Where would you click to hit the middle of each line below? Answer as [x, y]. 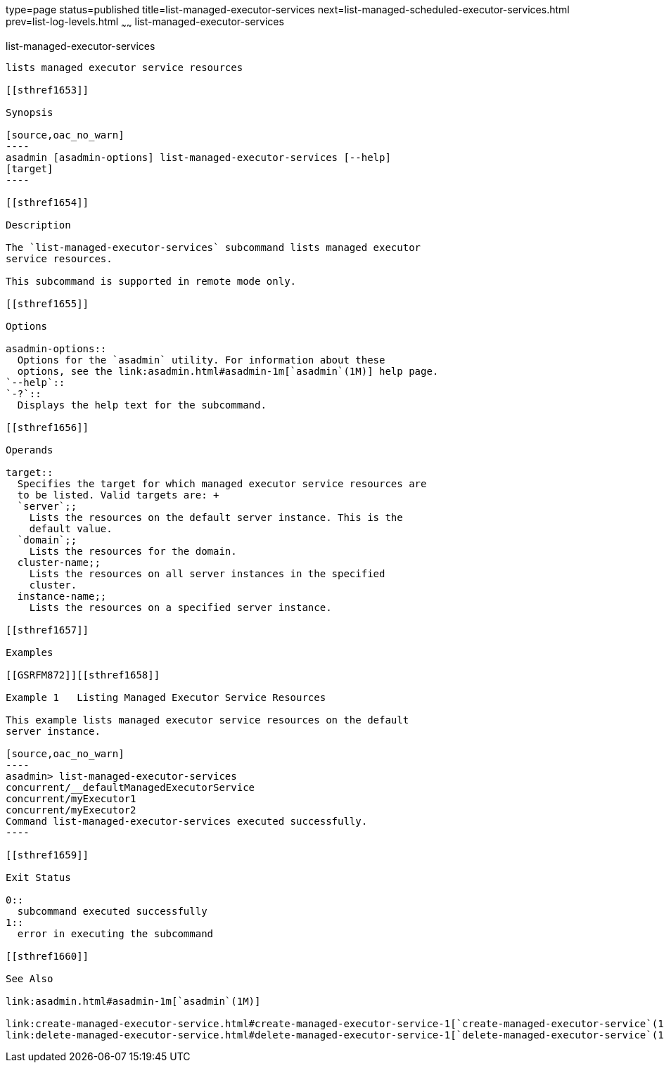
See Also [30, 978]
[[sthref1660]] [47, 956]
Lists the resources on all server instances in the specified [207, 573]
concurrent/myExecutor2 [71, 810]
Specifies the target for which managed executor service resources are [222, 483]
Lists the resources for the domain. [133, 551]
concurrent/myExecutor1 [71, 798]
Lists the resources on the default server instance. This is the [216, 517]
